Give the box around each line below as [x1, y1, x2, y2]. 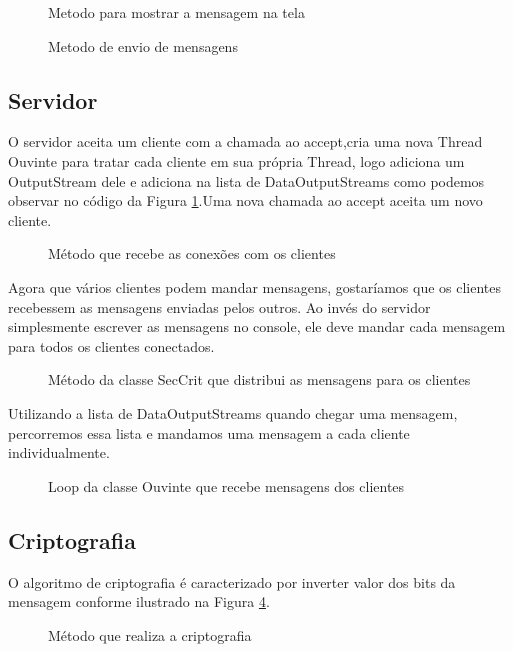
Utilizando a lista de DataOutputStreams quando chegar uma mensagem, [8, 402, 458, 423]
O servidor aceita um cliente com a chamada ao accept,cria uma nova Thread [8, 131, 483, 152]
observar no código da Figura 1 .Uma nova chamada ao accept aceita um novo [8, 190, 483, 211]
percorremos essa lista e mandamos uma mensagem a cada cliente [8, 422, 410, 443]
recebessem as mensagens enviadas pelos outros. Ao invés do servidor [8, 296, 431, 317]
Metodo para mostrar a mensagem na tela [48, 2, 305, 22]
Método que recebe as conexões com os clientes [48, 243, 336, 264]
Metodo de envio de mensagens [48, 35, 238, 56]
